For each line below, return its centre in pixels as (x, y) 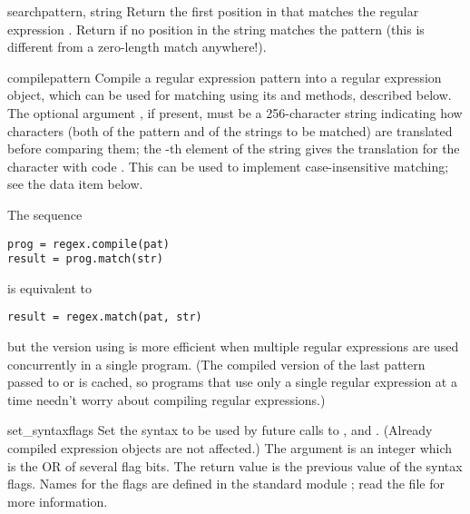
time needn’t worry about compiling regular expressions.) (166, 399)
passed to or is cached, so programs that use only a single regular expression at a (232, 382)
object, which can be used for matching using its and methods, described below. (230, 95)
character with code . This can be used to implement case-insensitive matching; (228, 166)
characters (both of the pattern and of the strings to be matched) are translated (230, 130)
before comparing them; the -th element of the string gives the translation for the (234, 148)
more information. (58, 501)
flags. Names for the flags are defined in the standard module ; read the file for (226, 484)
